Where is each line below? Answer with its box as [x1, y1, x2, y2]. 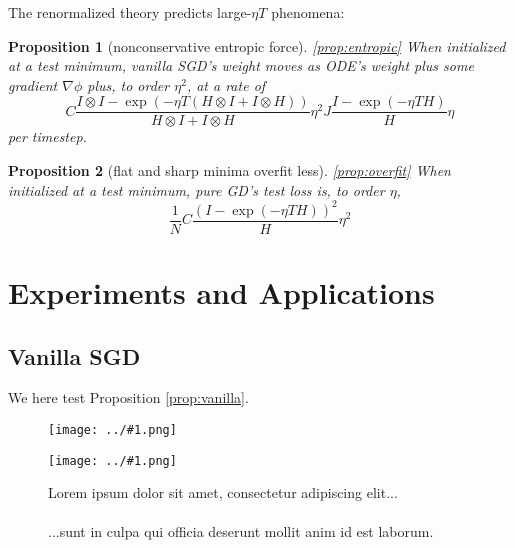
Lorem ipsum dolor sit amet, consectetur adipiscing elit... [48, 482, 398, 503]
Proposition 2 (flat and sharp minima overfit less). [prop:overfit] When [8, 160, 451, 181]
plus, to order [87, 74, 170, 95]
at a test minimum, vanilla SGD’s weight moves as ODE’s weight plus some [8, 55, 474, 76]
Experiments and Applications [8, 271, 435, 312]
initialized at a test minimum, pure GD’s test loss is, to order [8, 179, 385, 200]
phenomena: [271, 2, 345, 22]
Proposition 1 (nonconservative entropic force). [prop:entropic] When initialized [8, 35, 506, 56]
